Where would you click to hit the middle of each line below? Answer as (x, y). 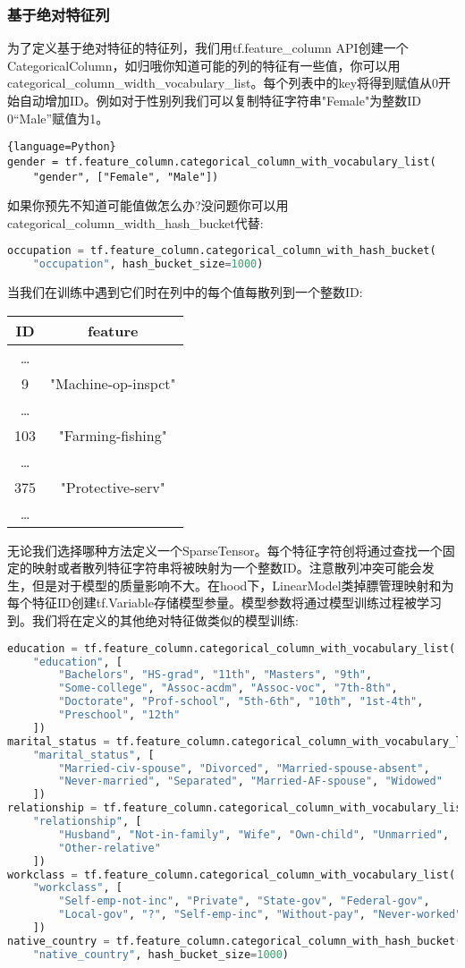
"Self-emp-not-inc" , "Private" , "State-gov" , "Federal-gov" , (244, 901)
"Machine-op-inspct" (113, 383)
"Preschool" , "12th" (119, 715)
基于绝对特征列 (59, 14)
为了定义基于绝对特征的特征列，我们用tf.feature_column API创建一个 (208, 48)
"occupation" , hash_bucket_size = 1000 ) (148, 264)
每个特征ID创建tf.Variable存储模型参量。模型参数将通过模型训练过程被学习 (224, 603)
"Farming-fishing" (113, 435)
